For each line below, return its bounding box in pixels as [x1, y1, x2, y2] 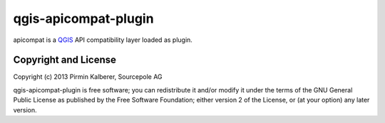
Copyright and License [13, 54, 117, 66]
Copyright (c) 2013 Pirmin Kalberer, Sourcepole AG [13, 73, 163, 81]
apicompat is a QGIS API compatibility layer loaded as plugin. [13, 36, 192, 44]
